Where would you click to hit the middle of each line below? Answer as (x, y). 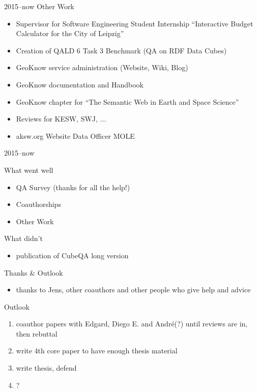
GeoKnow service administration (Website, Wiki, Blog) (102, 67)
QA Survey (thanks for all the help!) (73, 187)
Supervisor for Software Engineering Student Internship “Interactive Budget (135, 23)
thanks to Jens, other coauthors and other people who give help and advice (133, 290)
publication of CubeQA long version (72, 255)
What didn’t (23, 238)
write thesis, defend (46, 368)
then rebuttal (37, 333)
